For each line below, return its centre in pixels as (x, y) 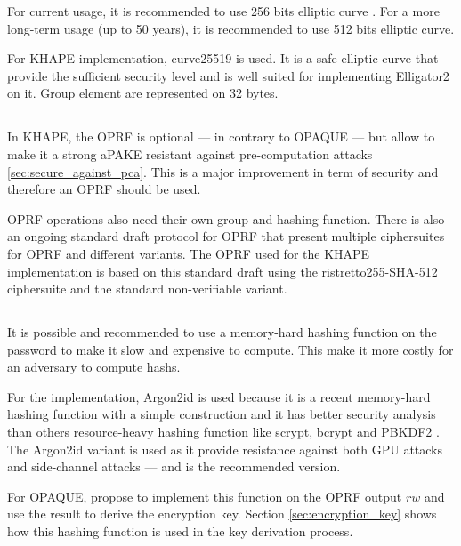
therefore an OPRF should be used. (104, 189)
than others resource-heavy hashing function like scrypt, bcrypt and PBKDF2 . (223, 432)
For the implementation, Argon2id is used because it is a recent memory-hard (219, 396)
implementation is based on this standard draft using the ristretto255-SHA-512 (222, 271)
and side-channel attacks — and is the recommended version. (174, 466)
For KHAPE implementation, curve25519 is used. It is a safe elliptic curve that (223, 58)
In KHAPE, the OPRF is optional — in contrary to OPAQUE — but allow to (221, 136)
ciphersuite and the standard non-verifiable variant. (147, 289)
